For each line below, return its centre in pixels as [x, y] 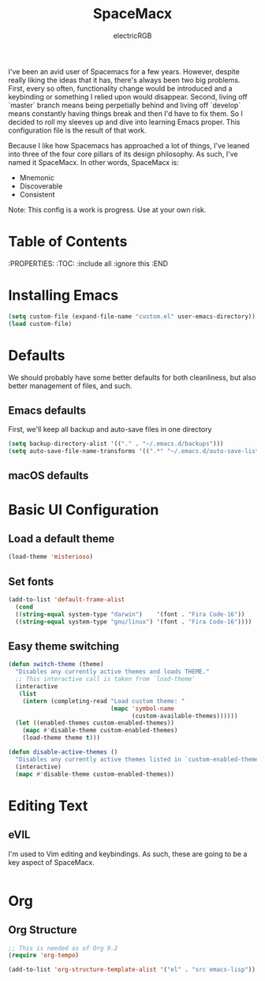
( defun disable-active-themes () [63, 752]
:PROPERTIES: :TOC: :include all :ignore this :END [88, 263]
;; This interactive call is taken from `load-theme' [105, 680]
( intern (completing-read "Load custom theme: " [104, 701]
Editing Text [48, 805]
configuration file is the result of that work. [78, 130]
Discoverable [41, 185]
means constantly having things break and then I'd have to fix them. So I [125, 113]
